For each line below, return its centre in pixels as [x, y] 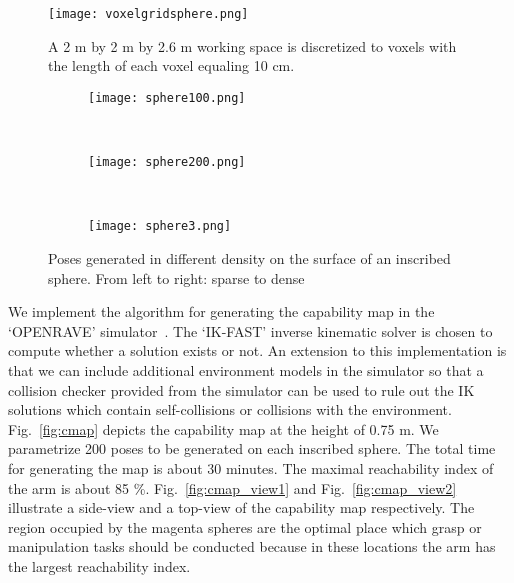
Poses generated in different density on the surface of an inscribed [249, 258]
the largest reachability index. [99, 565]
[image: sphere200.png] [167, 162]
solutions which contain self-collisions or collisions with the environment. [230, 409]
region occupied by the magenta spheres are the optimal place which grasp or [245, 526]
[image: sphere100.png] [167, 97]
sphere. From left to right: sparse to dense [176, 277]
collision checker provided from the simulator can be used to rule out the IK [241, 389]
